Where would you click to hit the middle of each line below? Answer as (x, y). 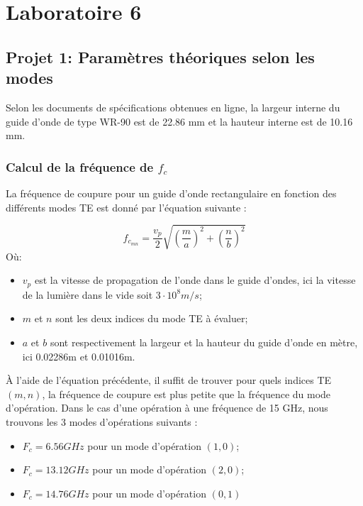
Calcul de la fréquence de (80, 166)
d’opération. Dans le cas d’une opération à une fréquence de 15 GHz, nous (167, 408)
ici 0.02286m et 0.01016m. (79, 356)
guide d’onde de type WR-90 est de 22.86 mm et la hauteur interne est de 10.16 (179, 121)
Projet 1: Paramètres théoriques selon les (160, 56)
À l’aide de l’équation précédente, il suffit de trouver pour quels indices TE (169, 380)
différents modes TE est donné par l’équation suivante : (126, 207)
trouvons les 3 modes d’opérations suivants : (102, 421)
